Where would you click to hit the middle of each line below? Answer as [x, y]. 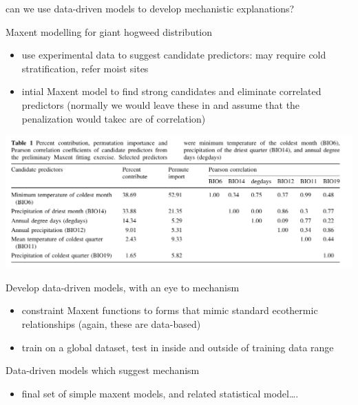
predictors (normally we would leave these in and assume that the [161, 104]
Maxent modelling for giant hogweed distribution [109, 31]
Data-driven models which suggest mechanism [103, 370]
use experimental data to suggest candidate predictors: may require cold [174, 55]
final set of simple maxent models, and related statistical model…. [160, 393]
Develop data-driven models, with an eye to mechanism [123, 287]
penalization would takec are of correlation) [114, 118]
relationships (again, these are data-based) [111, 323]
